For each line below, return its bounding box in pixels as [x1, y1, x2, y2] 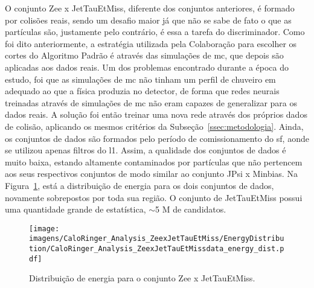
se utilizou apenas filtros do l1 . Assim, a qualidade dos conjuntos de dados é [5, 144, 286, 156]
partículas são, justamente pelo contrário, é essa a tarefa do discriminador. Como [5, 25, 305, 38]
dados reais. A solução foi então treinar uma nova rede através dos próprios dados [5, 108, 307, 121]
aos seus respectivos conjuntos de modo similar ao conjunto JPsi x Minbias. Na [5, 167, 298, 180]
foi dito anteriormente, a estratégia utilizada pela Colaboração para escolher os [5, 37, 297, 50]
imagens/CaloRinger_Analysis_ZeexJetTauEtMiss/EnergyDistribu [29, 234, 284, 243]
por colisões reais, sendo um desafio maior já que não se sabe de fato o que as [5, 13, 292, 26]
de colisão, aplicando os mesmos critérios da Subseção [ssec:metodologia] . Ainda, [5, 120, 304, 132]
